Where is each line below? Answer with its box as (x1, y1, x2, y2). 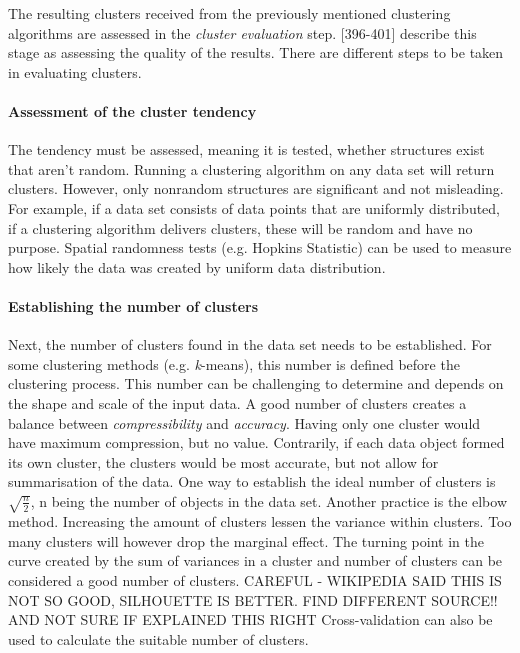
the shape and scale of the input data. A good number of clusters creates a (8, 392, 467, 413)
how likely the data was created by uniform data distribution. (8, 256, 386, 277)
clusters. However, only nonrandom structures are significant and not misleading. (8, 178, 504, 199)
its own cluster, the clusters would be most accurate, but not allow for (8, 451, 439, 472)
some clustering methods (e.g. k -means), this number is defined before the (8, 353, 460, 374)
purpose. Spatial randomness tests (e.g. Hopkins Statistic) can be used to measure (8, 237, 512, 258)
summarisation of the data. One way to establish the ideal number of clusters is (8, 471, 496, 492)
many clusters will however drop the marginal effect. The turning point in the (8, 530, 484, 551)
